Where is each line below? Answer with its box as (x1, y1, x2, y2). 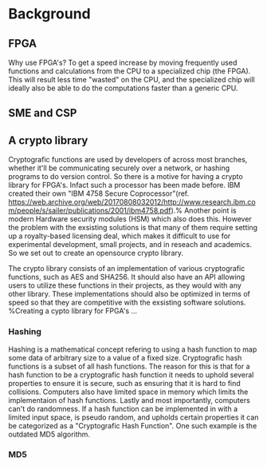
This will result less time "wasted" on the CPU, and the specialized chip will (8, 75, 255, 84)
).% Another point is (171, 205, 237, 216)
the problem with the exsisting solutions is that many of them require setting (8, 223, 257, 233)
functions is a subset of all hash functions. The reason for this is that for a (8, 361, 250, 371)
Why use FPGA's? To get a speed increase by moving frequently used (8, 58, 238, 67)
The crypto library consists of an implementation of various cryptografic (8, 264, 245, 273)
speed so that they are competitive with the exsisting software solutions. (8, 297, 246, 308)
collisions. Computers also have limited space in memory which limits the (8, 387, 249, 396)
